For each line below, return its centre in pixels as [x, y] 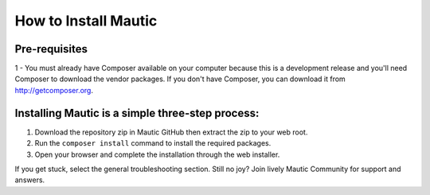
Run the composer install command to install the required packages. [153, 143]
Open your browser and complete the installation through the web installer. [157, 154]
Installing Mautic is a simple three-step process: [137, 113]
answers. [30, 180]
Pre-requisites [51, 49]
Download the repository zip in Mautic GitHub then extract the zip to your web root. [171, 132]
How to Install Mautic [86, 21]
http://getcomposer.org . [54, 90]
